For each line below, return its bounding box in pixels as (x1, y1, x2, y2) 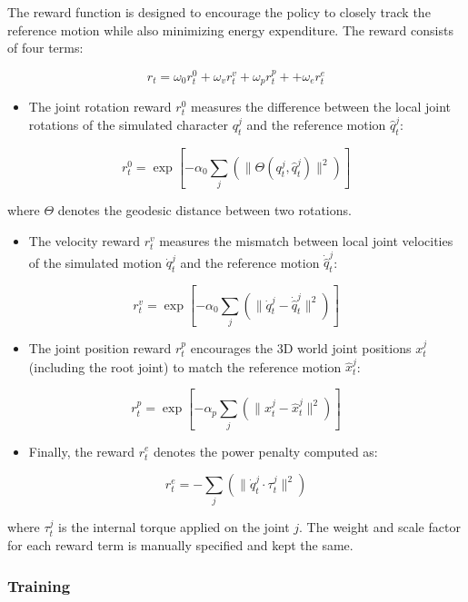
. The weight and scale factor (299, 518, 461, 537)
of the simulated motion (28, 252, 163, 271)
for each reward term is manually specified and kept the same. (7, 536, 353, 555)
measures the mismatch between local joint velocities (159, 231, 453, 250)
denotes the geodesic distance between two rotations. (57, 201, 352, 220)
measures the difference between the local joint (191, 97, 452, 116)
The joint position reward (28, 338, 172, 357)
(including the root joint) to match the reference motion (28, 357, 342, 376)
